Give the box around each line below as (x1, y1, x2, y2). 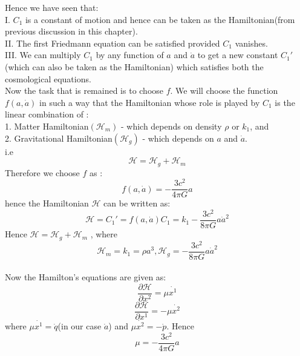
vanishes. (235, 36, 268, 49)
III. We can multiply (5, 48, 81, 61)
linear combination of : (5, 108, 89, 120)
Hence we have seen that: (5, 1, 99, 13)
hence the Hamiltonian (5, 197, 89, 209)
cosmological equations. (5, 72, 91, 85)
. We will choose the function (170, 84, 278, 97)
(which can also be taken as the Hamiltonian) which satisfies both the (5, 60, 264, 73)
